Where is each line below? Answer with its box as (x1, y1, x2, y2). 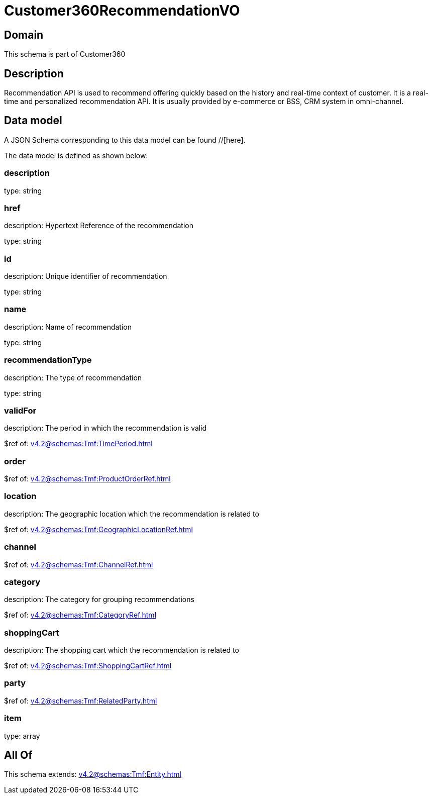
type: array (4, 731, 40, 740)
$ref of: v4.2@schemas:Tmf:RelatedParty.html (4, 696, 157, 705)
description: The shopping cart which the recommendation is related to (4, 646, 239, 655)
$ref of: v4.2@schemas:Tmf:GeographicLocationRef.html (4, 525, 193, 534)
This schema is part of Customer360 (4, 50, 126, 59)
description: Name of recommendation (4, 322, 132, 331)
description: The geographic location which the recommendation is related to (4, 509, 259, 518)
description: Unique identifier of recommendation (4, 272, 167, 281)
